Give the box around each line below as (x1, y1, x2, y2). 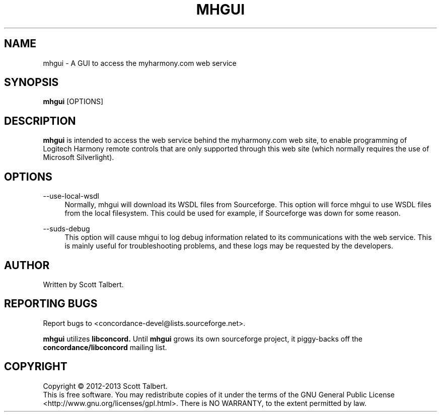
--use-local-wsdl (43, 192, 99, 201)
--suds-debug (43, 224, 90, 233)
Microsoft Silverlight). (43, 153, 114, 162)
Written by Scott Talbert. (43, 280, 124, 289)
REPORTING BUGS (4, 297, 98, 310)
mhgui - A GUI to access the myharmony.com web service (43, 58, 237, 67)
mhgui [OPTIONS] (43, 97, 104, 106)
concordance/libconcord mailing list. (43, 343, 167, 352)
